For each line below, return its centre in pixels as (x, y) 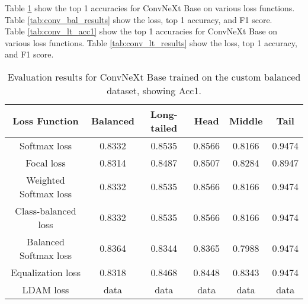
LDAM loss (46, 289)
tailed (164, 127)
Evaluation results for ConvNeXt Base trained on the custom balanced (154, 76)
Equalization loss (46, 272)
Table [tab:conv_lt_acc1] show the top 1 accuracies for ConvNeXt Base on (141, 31)
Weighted (46, 180)
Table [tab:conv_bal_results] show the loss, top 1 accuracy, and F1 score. (139, 19)
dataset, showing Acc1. (154, 90)
